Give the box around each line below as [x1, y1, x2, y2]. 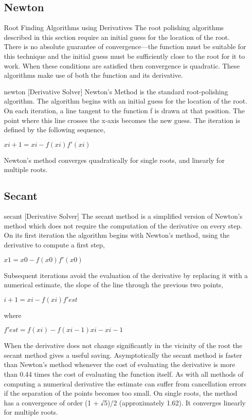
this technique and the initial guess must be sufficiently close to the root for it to [4, 51, 245, 61]
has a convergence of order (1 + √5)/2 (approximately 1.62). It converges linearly [4, 397, 246, 407]
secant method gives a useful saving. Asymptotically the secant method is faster [4, 350, 242, 360]
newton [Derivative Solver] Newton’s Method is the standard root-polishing [4, 86, 228, 96]
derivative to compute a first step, [4, 239, 105, 249]
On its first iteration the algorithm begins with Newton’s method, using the [4, 230, 230, 240]
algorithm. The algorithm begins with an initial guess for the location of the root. [4, 96, 248, 106]
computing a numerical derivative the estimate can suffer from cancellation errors [4, 378, 247, 388]
